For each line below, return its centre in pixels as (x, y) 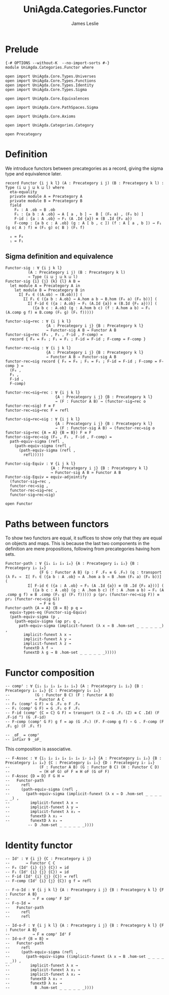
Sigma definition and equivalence (59, 257)
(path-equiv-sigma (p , (35, 617)
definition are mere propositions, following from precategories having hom (83, 549)
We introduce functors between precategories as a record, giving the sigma (84, 168)
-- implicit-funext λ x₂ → (43, 975)
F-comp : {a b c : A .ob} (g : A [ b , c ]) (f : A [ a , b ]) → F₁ (88, 223)
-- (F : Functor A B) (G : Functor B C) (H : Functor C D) (82, 767)
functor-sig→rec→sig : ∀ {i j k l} (43, 419)
